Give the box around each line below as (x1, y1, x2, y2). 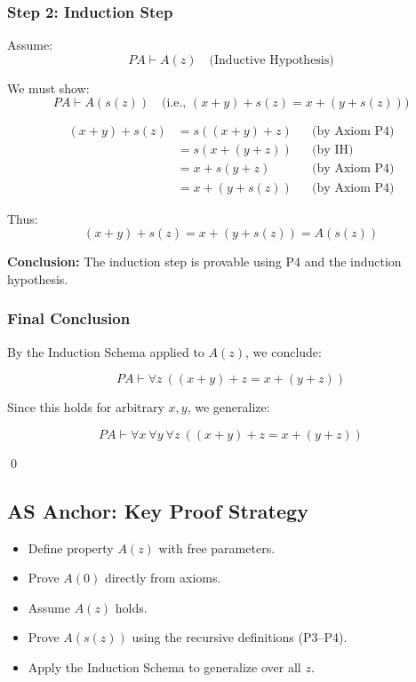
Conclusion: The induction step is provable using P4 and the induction (7, 252, 402, 271)
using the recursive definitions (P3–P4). (132, 628, 348, 646)
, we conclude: (245, 342, 322, 361)
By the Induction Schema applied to (7, 342, 204, 361)
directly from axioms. (104, 568, 221, 587)
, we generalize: (187, 398, 270, 416)
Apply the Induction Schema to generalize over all (28, 657, 301, 676)
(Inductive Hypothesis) (209, 53, 334, 67)
